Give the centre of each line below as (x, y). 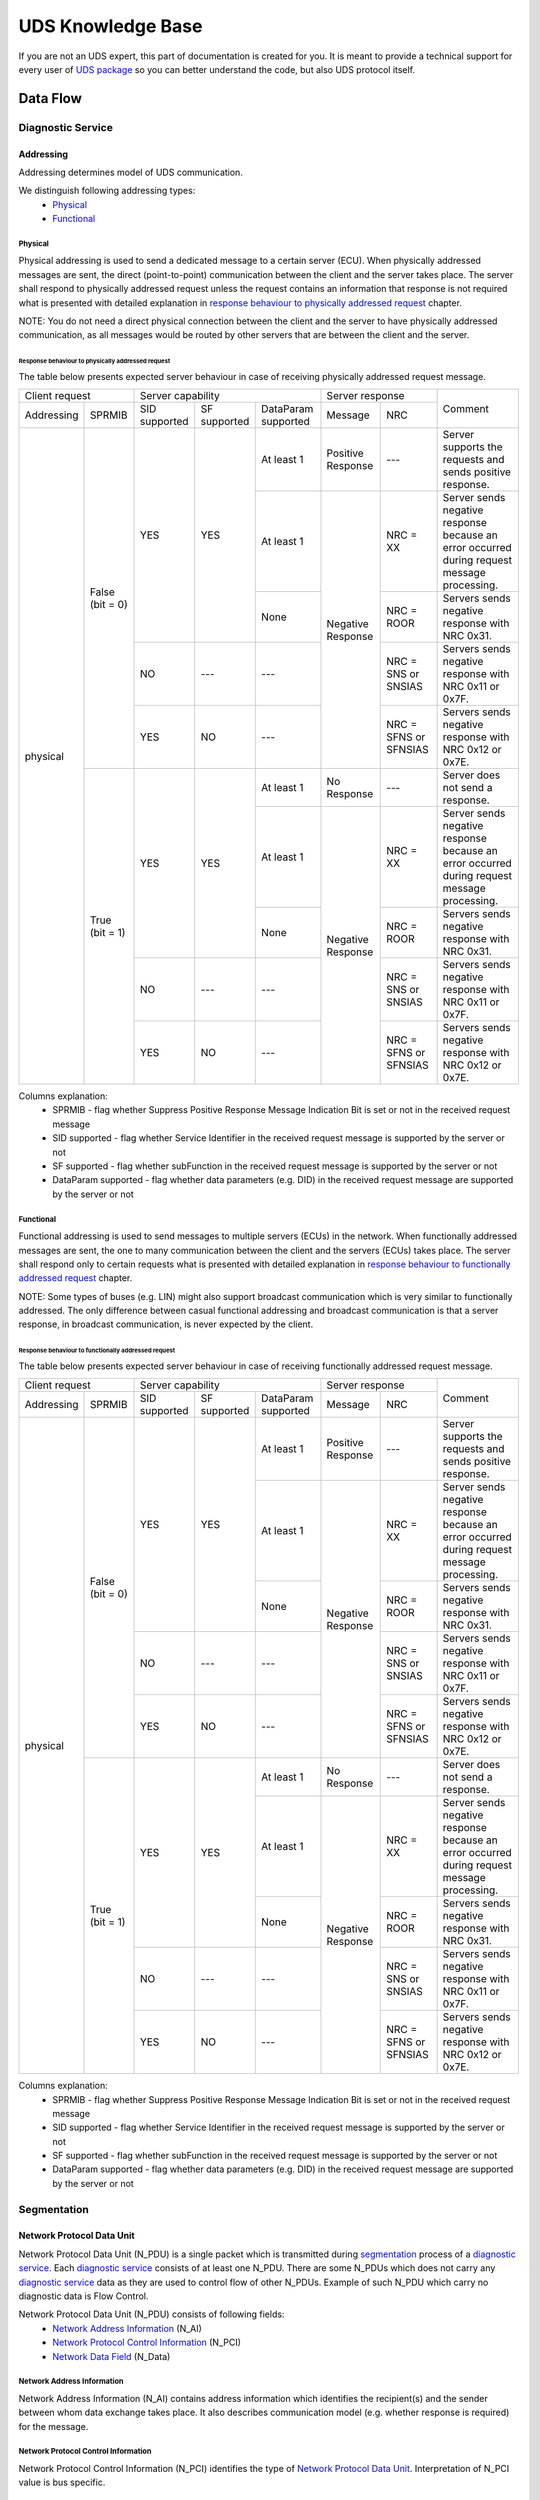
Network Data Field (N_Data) (111, 2356)
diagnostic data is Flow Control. (83, 2296)
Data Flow (50, 98)
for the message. (53, 2426)
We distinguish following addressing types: (107, 191)
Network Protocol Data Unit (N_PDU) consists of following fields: (151, 2314)
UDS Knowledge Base (110, 26)
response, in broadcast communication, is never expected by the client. (166, 1324)
